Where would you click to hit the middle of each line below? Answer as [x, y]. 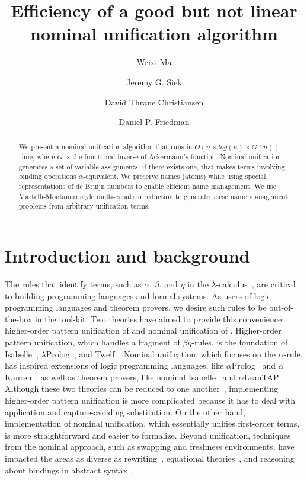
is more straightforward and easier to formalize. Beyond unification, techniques [148, 435]
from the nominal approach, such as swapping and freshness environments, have [150, 447]
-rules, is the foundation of [240, 342]
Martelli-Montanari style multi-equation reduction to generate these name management [153, 196]
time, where [37, 157]
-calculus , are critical [256, 284]
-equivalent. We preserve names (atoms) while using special [175, 176]
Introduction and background [127, 256]
